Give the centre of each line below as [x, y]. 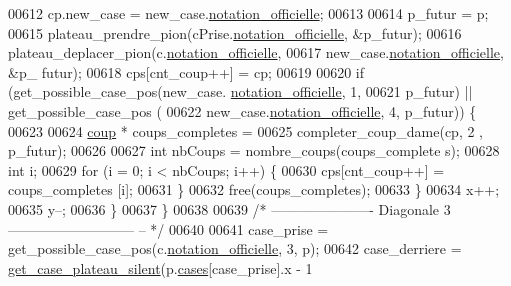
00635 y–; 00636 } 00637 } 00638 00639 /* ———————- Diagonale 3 [229, 208]
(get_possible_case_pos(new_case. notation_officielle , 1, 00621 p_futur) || [240, 91]
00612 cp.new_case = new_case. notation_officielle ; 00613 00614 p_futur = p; [248, 13]
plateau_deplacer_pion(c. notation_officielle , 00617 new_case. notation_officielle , [256, 52]
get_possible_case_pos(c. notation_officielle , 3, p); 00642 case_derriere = [235, 248]
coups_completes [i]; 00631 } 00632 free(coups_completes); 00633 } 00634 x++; [254, 189]
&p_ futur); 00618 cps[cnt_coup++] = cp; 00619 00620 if [186, 71]
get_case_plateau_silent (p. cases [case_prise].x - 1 [160, 267]
